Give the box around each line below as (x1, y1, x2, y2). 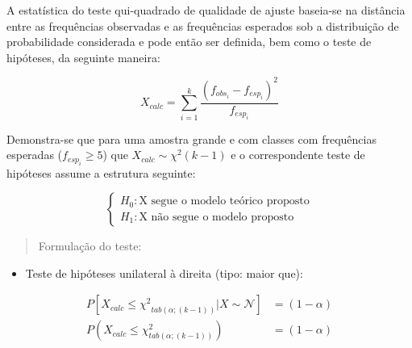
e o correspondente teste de (231, 146, 365, 163)
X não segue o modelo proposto (139, 211, 294, 223)
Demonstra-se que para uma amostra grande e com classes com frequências (6, 130, 377, 147)
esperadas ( (6, 146, 63, 163)
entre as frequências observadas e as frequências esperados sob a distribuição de (6, 17, 399, 34)
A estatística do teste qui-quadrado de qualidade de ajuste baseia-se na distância (6, 2, 406, 18)
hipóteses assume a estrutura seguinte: (6, 164, 196, 181)
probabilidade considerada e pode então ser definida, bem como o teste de (6, 33, 372, 50)
